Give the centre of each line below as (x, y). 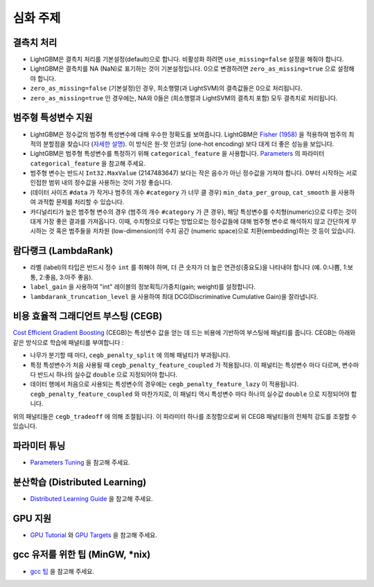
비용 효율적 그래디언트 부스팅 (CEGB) (88, 316)
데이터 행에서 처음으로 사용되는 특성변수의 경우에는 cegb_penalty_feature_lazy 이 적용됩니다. (164, 384)
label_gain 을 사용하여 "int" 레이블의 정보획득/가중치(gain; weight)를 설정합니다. (143, 287)
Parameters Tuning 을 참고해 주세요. (80, 462)
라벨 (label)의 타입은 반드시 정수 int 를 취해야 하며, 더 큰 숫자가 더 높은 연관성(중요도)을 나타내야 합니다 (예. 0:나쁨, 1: (189, 267)
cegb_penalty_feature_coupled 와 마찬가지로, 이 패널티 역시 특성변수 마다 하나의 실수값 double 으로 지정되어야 (190, 394)
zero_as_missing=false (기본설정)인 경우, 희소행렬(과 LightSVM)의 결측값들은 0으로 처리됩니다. (166, 88)
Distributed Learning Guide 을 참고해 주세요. (92, 498)
